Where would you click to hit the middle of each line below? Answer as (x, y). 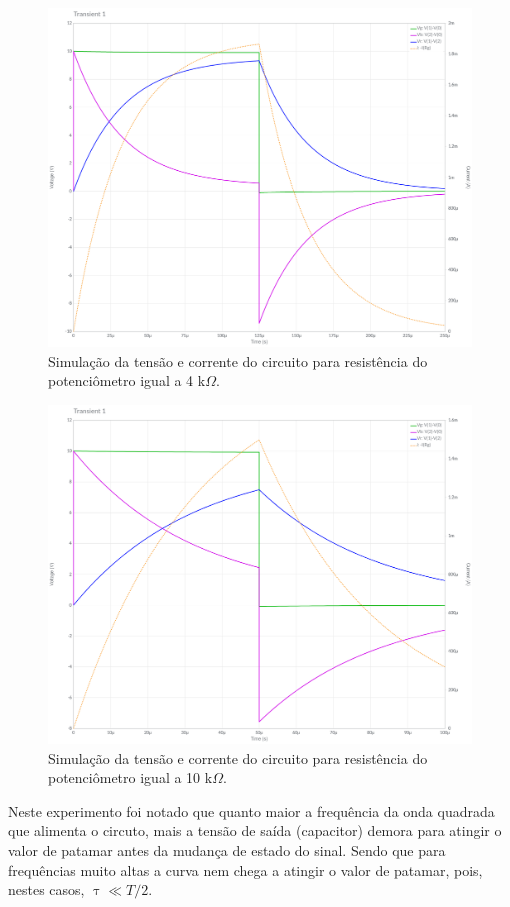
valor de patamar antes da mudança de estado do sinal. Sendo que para (227, 849)
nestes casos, (46, 889)
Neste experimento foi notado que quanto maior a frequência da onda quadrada (251, 810)
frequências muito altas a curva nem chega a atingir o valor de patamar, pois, (245, 869)
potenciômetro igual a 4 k (127, 380)
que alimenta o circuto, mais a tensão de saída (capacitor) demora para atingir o (255, 830)
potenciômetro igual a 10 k (130, 777)
